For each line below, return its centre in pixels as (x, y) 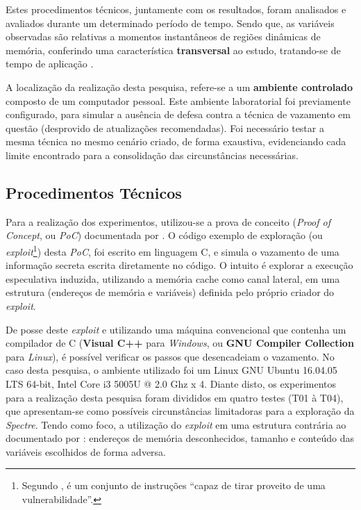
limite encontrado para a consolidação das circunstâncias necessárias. (152, 155)
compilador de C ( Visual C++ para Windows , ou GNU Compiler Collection (180, 343)
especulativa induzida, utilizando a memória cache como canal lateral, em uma (173, 278)
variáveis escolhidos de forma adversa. (86, 451)
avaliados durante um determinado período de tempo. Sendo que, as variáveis (170, 23)
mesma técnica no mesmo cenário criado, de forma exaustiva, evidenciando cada (176, 141)
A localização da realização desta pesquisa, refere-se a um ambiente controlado (179, 87)
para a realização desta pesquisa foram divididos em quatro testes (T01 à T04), (175, 397)
